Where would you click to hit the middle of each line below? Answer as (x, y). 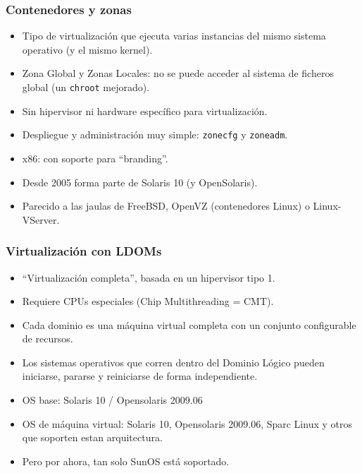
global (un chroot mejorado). (86, 87)
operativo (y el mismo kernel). (87, 49)
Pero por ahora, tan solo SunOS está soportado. (126, 461)
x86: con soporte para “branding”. (95, 158)
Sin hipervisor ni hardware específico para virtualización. (145, 110)
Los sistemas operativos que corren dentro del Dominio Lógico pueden (173, 362)
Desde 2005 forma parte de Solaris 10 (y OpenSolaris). (140, 182)
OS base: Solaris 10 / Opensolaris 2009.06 (112, 400)
